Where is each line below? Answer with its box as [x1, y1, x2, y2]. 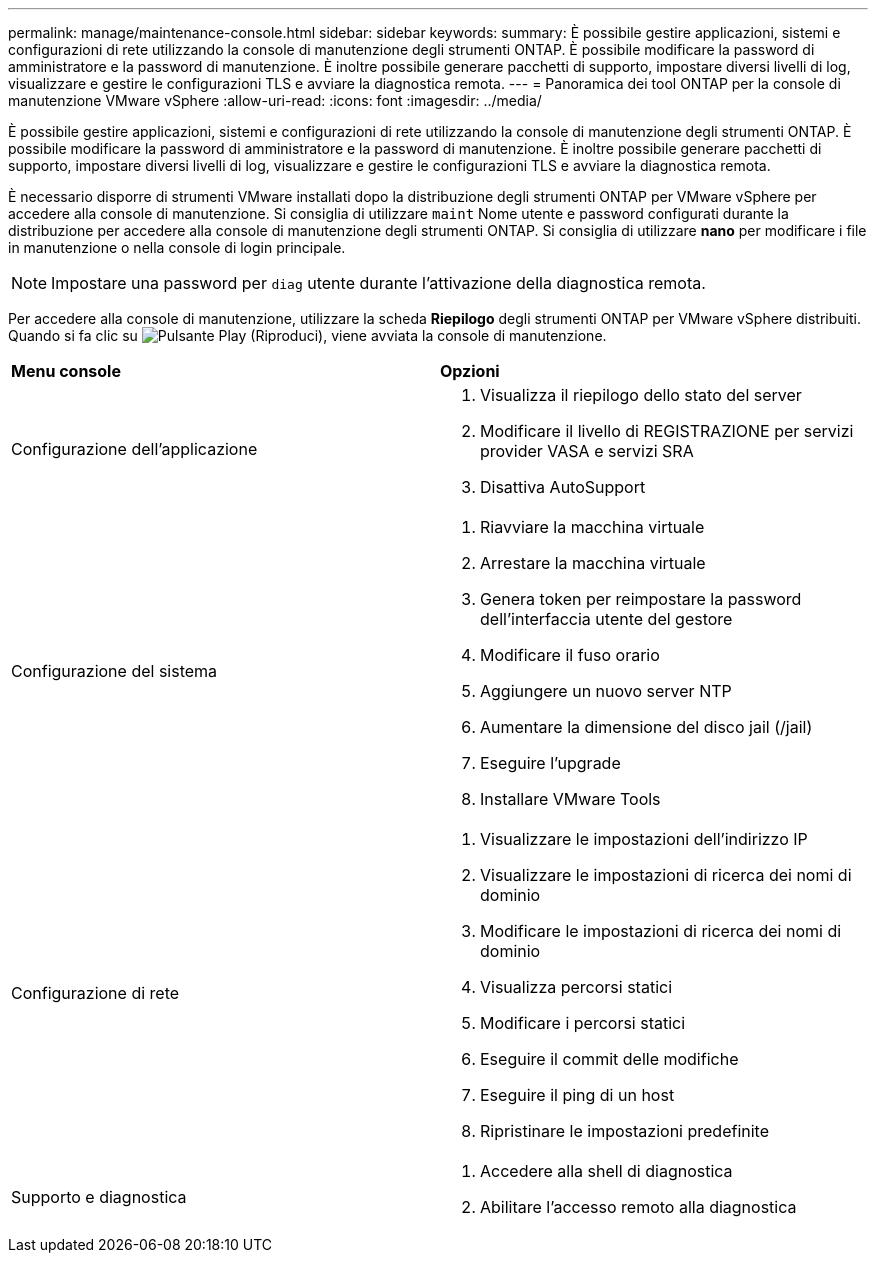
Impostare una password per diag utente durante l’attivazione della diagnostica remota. [51, 273, 706, 293]
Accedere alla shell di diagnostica [480, 1161, 733, 1181]
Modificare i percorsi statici [480, 1013, 686, 1033]
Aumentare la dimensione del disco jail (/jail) [480, 717, 813, 737]
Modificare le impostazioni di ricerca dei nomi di [480, 921, 842, 941]
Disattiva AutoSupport [480, 477, 646, 497]
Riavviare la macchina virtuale [480, 517, 705, 537]
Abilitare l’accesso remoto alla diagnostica [480, 1197, 797, 1217]
